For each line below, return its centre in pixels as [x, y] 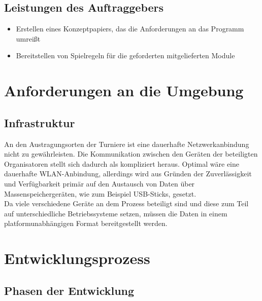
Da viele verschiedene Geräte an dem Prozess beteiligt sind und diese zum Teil [126, 203]
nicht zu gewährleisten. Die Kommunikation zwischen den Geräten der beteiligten [131, 154]
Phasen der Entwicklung [69, 290]
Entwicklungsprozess [77, 258]
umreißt [28, 38]
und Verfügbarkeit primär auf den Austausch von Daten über [100, 183]
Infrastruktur [40, 122]
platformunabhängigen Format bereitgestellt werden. [86, 223]
